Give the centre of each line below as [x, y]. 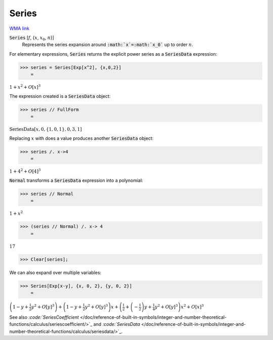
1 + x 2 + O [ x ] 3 [25, 87]
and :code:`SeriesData [117, 324]
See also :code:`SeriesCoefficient [44, 317]
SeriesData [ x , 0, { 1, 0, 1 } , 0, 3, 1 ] [45, 129]
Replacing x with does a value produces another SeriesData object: [81, 138]
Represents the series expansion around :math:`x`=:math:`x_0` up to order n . [107, 45]
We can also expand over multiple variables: [55, 272]
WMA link [19, 28]
